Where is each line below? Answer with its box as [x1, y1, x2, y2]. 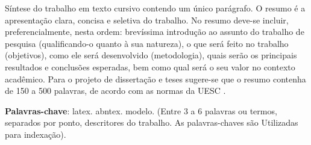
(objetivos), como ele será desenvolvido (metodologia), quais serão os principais [5, 49, 297, 61]
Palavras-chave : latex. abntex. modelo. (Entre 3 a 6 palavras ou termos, [5, 104, 277, 117]
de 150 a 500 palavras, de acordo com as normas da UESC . [5, 84, 226, 97]
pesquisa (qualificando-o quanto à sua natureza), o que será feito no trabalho [5, 37, 289, 49]
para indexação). [5, 128, 66, 140]
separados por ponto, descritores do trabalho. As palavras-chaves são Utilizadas [5, 116, 298, 129]
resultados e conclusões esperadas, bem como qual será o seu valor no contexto [5, 60, 295, 73]
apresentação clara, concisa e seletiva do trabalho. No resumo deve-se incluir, [5, 13, 289, 26]
